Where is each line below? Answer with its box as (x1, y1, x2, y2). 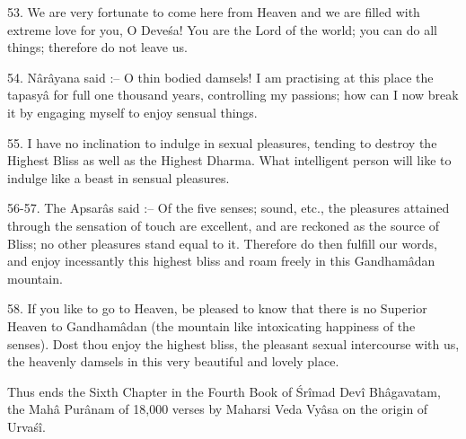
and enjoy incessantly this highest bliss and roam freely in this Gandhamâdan (7, 251, 435, 270)
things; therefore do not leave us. (7, 38, 188, 57)
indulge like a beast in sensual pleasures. (7, 168, 230, 187)
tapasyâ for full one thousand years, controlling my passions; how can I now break (7, 85, 459, 104)
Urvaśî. (7, 417, 46, 435)
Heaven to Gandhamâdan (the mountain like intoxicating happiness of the (7, 316, 416, 335)
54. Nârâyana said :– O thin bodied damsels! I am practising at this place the (7, 67, 434, 86)
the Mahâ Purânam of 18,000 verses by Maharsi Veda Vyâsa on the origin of (7, 399, 428, 418)
